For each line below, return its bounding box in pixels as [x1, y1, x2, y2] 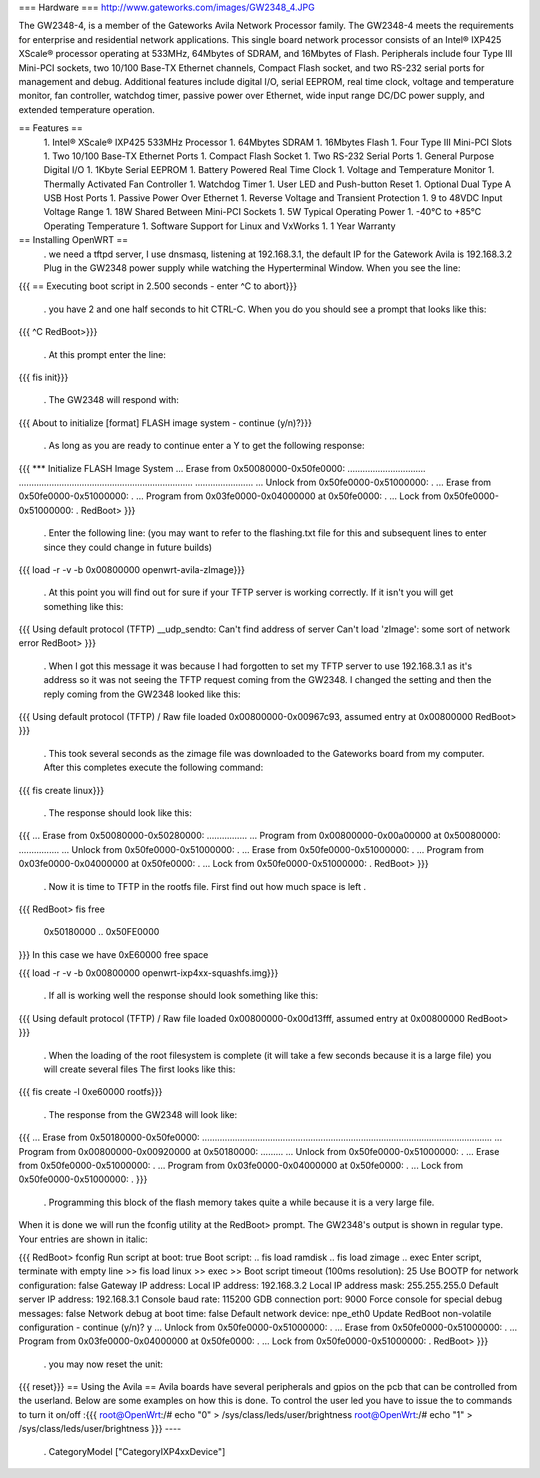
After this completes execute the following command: [43, 761, 264, 774]
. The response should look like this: [43, 806, 192, 819]
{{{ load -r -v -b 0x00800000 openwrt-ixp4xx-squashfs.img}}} [18, 967, 279, 979]
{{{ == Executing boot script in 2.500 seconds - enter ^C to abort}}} [18, 280, 298, 292]
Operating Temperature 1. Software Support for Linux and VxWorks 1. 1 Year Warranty [43, 220, 396, 232]
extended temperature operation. [18, 103, 155, 115]
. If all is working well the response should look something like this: [43, 990, 319, 1002]
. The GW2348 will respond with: [43, 394, 180, 406]
